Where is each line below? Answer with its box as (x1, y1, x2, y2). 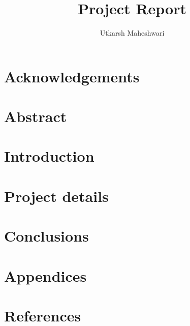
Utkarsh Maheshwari (100, 27, 165, 38)
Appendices (4, 265, 87, 286)
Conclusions (4, 225, 89, 246)
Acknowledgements (4, 66, 140, 86)
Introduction (4, 145, 94, 166)
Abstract (4, 106, 67, 127)
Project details (4, 185, 109, 206)
